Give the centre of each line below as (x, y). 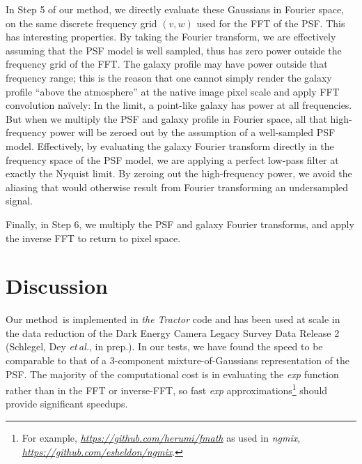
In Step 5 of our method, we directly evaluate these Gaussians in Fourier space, (175, 9)
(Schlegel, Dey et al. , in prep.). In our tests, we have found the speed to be (164, 346)
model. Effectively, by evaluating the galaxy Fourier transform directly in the (170, 145)
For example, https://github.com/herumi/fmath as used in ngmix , (161, 438)
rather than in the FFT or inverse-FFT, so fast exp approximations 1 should (167, 389)
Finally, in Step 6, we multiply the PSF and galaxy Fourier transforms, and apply (180, 224)
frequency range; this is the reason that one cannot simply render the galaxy (169, 77)
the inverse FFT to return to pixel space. (93, 238)
